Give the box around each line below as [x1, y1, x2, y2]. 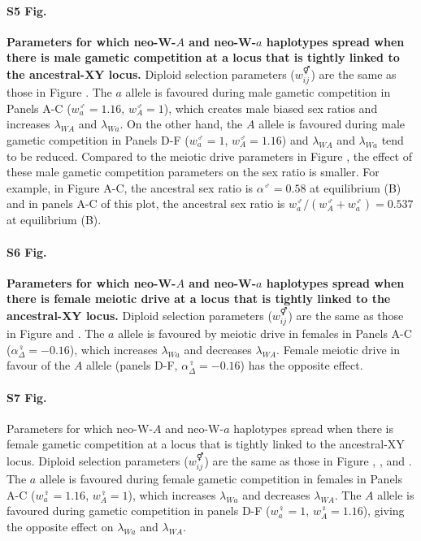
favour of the [7, 357, 71, 374]
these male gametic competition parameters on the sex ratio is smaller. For [7, 163, 380, 180]
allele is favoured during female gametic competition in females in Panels [39, 470, 402, 487]
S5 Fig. [7, 2, 47, 19]
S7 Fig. [7, 388, 47, 405]
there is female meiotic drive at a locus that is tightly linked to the [7, 290, 391, 307]
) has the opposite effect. [240, 357, 363, 374]
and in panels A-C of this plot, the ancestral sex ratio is [7, 195, 285, 212]
